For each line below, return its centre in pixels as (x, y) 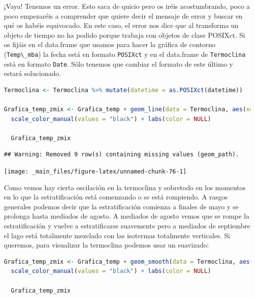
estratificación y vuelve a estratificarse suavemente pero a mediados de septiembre (127, 226)
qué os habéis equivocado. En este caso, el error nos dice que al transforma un (121, 25)
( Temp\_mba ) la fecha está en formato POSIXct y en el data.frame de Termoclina (125, 54)
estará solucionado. (33, 73)
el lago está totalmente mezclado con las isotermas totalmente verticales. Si (117, 235)
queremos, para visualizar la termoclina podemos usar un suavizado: (106, 245)
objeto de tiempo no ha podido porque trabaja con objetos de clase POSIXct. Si (125, 35)
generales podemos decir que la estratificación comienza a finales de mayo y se (121, 206)
